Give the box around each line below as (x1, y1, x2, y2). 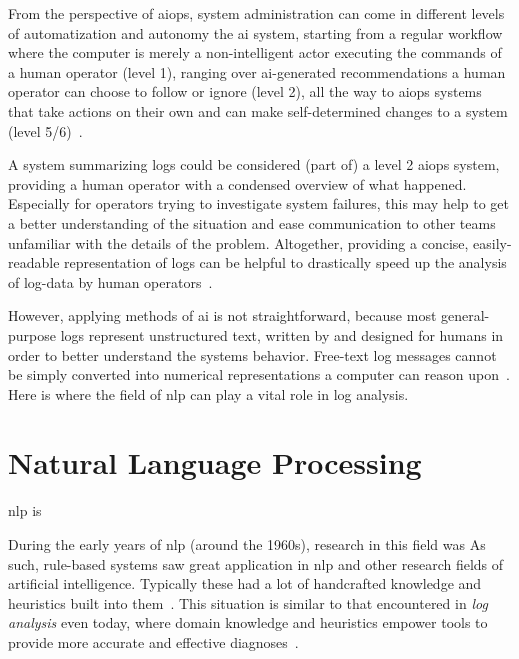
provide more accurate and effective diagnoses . (8, 631, 299, 652)
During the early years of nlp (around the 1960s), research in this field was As (8, 534, 486, 554)
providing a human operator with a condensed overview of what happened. (8, 173, 467, 194)
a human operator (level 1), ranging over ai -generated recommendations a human (8, 61, 506, 82)
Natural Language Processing (8, 442, 422, 483)
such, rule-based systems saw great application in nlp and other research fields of (8, 553, 504, 574)
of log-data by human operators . (8, 271, 213, 292)
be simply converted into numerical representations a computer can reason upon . (8, 364, 510, 385)
